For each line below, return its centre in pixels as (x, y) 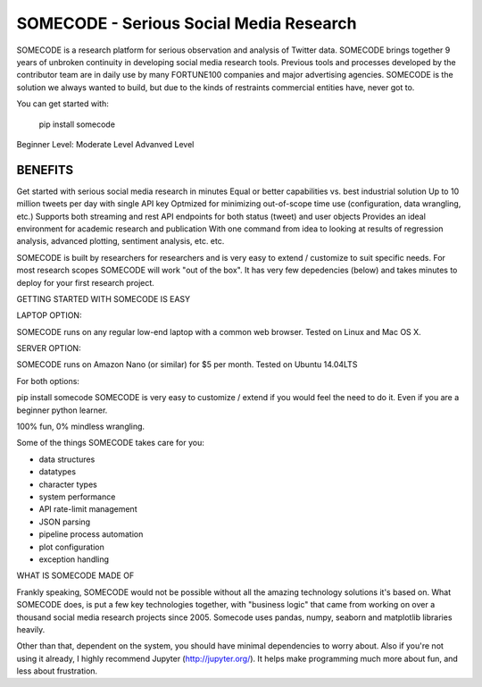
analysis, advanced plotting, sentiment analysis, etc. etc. (120, 241)
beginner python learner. (62, 410)
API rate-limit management (88, 509)
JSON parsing (65, 522)
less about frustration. (57, 671)
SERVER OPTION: (49, 348)
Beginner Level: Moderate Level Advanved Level (105, 144)
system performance (77, 497)
